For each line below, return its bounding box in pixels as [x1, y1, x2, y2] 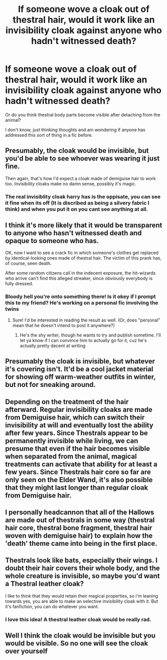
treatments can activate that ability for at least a [5, 460, 158, 468]
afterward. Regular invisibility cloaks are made [5, 405, 153, 414]
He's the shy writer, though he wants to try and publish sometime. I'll [19, 332, 161, 338]
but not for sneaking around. [5, 380, 96, 389]
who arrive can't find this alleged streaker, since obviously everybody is [5, 276, 153, 282]
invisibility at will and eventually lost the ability [5, 421, 154, 429]
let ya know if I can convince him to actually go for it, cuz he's [19, 337, 147, 343]
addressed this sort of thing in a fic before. [5, 132, 93, 138]
